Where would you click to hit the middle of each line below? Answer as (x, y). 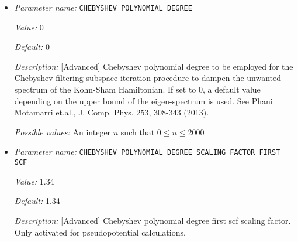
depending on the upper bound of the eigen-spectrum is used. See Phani (143, 100)
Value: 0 (29, 27)
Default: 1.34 (37, 201)
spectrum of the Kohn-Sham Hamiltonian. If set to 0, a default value (137, 89)
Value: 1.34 (34, 181)
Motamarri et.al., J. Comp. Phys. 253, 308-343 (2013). (112, 112)
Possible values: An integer (63, 132)
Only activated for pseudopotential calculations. (100, 232)
